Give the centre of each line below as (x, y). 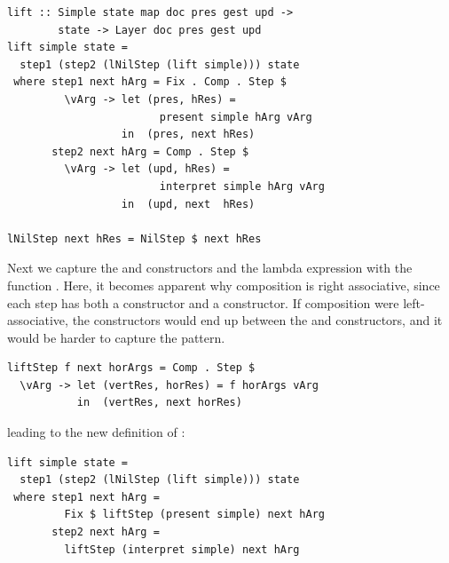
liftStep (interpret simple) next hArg (182, 549)
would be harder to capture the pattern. (116, 337)
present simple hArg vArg (236, 117)
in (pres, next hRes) (188, 135)
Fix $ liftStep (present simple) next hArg (194, 515)
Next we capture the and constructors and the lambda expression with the (210, 268)
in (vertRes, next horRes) (159, 403)
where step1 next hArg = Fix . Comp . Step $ (150, 82)
